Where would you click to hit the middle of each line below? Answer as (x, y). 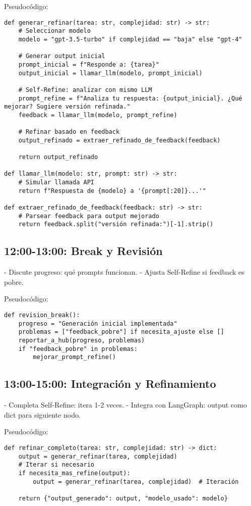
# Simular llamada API (56, 183)
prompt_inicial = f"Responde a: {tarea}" (89, 64)
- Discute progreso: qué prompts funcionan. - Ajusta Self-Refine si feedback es (124, 272)
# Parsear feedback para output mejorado (89, 216)
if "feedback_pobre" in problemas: (78, 349)
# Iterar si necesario (56, 465)
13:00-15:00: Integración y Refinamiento (110, 384)
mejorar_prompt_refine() (74, 357)
